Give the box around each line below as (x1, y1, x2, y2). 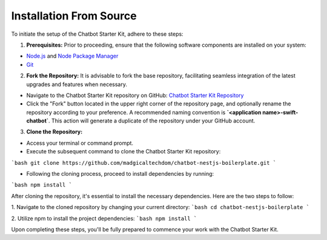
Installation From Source (11, 9, 137, 22)
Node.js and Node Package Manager (26, 52, 119, 60)
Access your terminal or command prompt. (26, 139, 133, 147)
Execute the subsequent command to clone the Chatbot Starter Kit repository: (26, 148, 221, 155)
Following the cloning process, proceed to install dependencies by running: (26, 170, 214, 178)
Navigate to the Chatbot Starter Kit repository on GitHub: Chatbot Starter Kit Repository (26, 92, 244, 99)
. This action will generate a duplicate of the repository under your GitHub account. (48, 117, 256, 124)
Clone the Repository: (26, 128, 83, 136)
